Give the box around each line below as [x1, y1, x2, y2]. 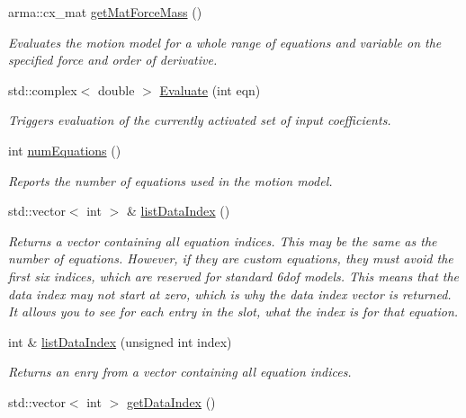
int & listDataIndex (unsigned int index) [8, 332, 232, 351]
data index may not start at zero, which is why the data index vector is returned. [8, 284, 452, 303]
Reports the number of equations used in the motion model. [8, 171, 333, 190]
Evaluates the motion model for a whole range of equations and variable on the [8, 32, 442, 51]
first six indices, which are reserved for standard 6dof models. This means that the [8, 266, 460, 285]
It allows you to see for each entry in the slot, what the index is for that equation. [8, 302, 459, 321]
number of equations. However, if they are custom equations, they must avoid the [8, 249, 453, 268]
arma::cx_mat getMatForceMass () [8, 3, 202, 21]
